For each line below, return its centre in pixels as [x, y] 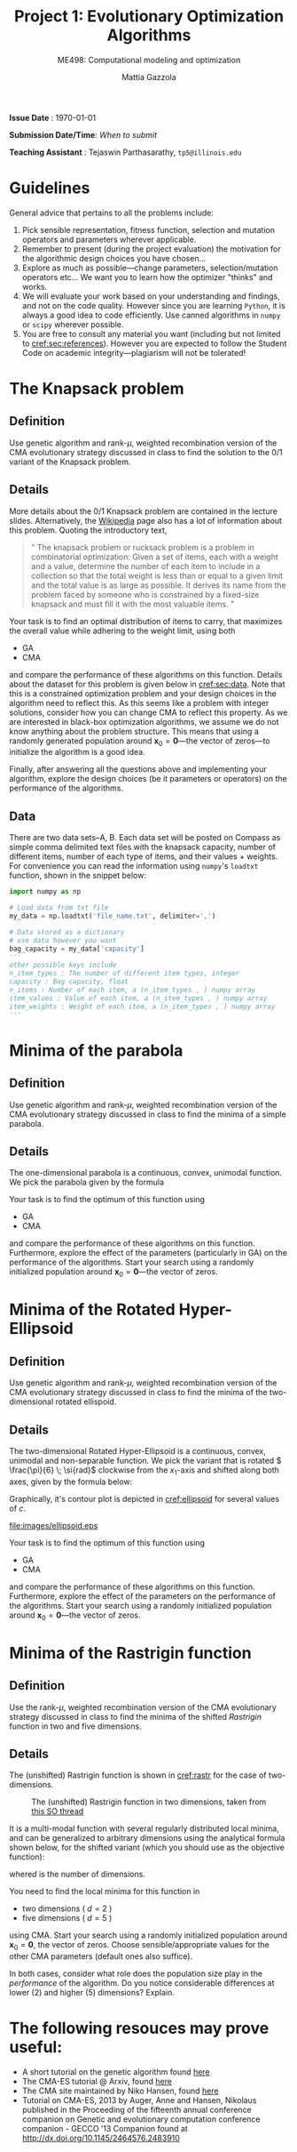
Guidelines [50, 188]
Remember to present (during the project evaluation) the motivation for [151, 249]
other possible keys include [63, 965]
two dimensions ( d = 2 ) [67, 1908]
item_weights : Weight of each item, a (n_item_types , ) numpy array [142, 1007]
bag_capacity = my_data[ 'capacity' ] [77, 949]
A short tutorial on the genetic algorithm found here [116, 2072]
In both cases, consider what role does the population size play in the [136, 1974]
